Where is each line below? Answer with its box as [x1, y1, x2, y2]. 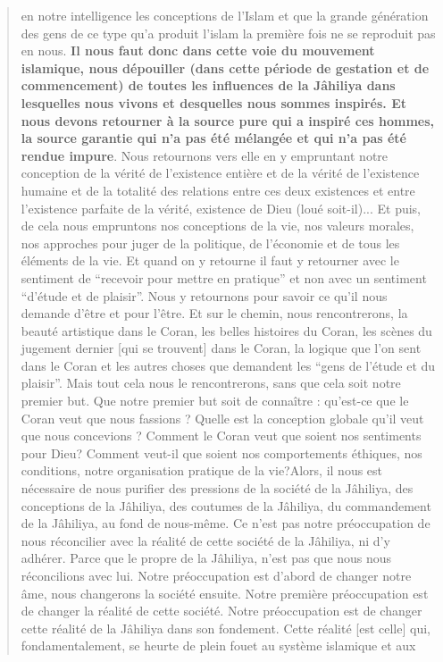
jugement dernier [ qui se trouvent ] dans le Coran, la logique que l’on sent [21, 339, 422, 357]
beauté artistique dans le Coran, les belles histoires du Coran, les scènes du [21, 321, 432, 339]
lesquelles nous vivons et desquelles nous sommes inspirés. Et [21, 93, 406, 112]
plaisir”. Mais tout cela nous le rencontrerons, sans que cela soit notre [21, 373, 401, 392]
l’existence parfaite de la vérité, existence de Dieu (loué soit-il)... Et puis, [21, 198, 421, 217]
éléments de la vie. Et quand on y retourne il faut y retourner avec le [21, 251, 399, 270]
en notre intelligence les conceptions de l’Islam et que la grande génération [21, 6, 429, 24]
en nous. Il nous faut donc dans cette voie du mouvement [21, 41, 375, 60]
